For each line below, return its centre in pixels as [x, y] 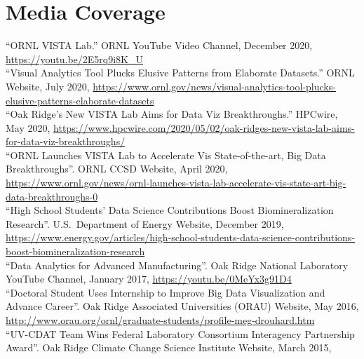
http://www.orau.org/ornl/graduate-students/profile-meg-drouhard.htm [160, 320]
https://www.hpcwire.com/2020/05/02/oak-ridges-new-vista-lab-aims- [204, 127]
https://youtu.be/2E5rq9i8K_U [74, 59]
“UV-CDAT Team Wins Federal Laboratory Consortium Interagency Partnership [180, 333]
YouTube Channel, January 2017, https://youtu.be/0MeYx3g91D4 [149, 279]
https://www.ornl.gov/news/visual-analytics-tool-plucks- [214, 86]
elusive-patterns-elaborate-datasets [80, 100]
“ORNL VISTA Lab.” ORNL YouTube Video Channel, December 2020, [159, 45]
